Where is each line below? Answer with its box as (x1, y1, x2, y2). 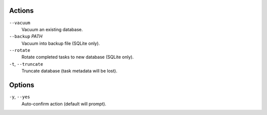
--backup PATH (9, 34, 43, 39)
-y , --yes (9, 94, 30, 100)
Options (9, 81, 35, 89)
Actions (9, 6, 34, 15)
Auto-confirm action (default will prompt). (21, 101, 106, 107)
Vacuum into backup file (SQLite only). (21, 40, 100, 46)
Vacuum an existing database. (21, 26, 83, 32)
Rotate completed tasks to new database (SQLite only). (21, 54, 134, 60)
